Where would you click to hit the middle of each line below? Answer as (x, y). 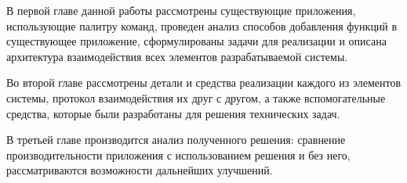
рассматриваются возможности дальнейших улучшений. (140, 170)
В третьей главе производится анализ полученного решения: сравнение (176, 140)
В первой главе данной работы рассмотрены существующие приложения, (181, 10)
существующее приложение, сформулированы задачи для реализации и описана (196, 41)
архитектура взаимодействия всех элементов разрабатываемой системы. (177, 56)
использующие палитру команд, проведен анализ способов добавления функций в (202, 25)
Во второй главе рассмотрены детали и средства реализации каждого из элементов (204, 83)
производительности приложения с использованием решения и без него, (178, 154)
